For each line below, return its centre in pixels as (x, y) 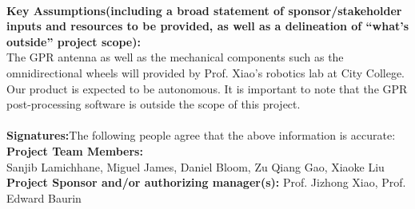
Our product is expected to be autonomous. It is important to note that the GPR (207, 88)
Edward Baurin (44, 197)
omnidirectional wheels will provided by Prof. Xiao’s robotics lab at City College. (206, 72)
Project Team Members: (75, 150)
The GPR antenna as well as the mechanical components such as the (175, 57)
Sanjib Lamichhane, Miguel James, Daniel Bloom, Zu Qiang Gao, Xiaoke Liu (196, 166)
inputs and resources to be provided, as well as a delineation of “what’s (208, 26)
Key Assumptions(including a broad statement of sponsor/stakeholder (204, 10)
